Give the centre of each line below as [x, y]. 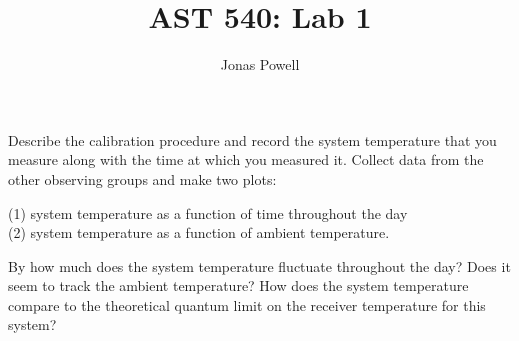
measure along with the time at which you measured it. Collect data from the [246, 159]
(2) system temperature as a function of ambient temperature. [199, 232]
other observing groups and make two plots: [142, 178]
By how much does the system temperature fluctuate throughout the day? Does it [259, 265]
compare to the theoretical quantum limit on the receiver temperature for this [247, 304]
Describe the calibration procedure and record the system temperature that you [252, 139]
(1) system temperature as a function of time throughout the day [208, 212]
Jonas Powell [260, 64]
